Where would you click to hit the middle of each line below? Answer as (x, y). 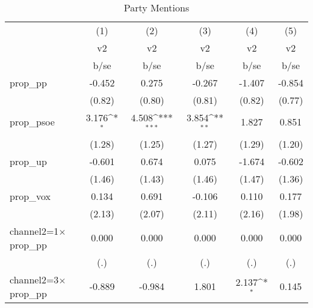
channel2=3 (34, 279)
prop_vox (30, 196)
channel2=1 (34, 231)
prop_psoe (32, 122)
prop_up (28, 161)
